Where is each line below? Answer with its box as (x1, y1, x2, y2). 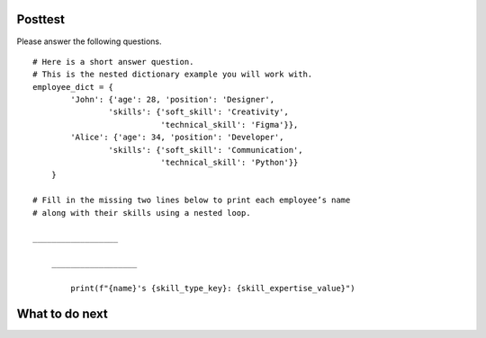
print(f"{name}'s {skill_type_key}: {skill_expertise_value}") (70, 283, 355, 293)
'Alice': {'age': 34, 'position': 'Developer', (70, 132, 284, 143)
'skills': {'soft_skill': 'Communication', (108, 145, 303, 155)
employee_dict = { (32, 82, 114, 92)
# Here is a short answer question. (32, 57, 194, 67)
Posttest (16, 12, 65, 27)
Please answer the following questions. (16, 36, 162, 47)
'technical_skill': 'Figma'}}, (160, 120, 299, 129)
